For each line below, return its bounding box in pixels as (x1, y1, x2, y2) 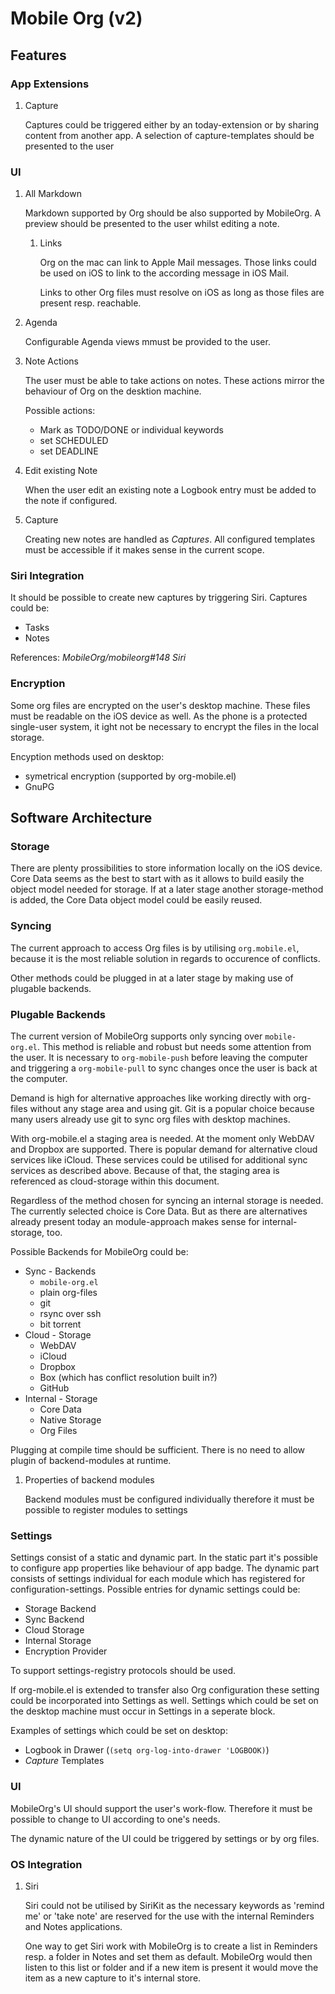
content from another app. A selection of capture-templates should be (24, 129, 315, 141)
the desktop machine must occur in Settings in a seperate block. (10, 1705, 276, 1717)
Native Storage (39, 1414, 102, 1426)
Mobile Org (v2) (10, 7, 143, 30)
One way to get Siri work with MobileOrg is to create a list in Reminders (24, 1940, 318, 1952)
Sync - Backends (24, 1265, 97, 1277)
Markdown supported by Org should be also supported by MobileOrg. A (24, 207, 322, 219)
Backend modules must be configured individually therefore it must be (24, 1493, 315, 1506)
